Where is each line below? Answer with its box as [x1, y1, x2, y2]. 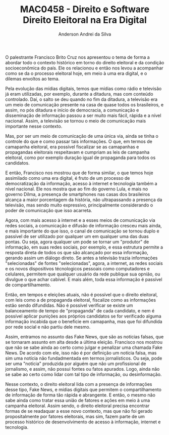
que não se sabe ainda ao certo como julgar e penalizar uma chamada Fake [5, 344, 162, 350]
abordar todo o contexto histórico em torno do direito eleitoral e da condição [5, 59, 164, 65]
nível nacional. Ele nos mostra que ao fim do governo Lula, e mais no [5, 186, 148, 192]
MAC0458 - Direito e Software [20, 4, 150, 15]
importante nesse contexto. [5, 123, 63, 129]
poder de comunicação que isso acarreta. [5, 207, 92, 213]
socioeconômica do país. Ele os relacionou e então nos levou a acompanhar [5, 65, 163, 71]
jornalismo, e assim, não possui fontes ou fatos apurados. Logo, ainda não [5, 366, 160, 372]
